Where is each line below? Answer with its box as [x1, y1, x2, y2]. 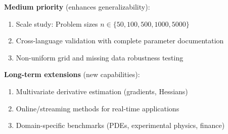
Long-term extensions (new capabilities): [4, 69, 140, 80]
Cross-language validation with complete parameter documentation [16, 35, 224, 46]
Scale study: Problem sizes [16, 18, 98, 29]
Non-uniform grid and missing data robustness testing [16, 52, 184, 62]
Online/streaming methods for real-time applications [16, 103, 179, 113]
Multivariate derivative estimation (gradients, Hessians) [16, 86, 188, 96]
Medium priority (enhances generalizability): [4, 2, 150, 12]
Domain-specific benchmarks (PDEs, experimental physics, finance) [16, 120, 225, 130]
